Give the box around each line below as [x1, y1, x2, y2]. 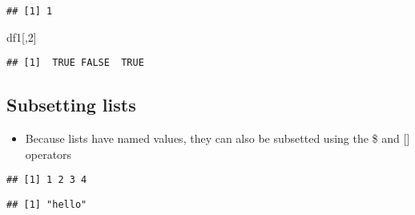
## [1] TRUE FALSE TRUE [6, 57, 144, 69]
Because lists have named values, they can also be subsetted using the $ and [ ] [25, 130, 410, 147]
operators [25, 145, 72, 162]
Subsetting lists [6, 92, 136, 117]
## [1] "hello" [6, 198, 87, 210]
